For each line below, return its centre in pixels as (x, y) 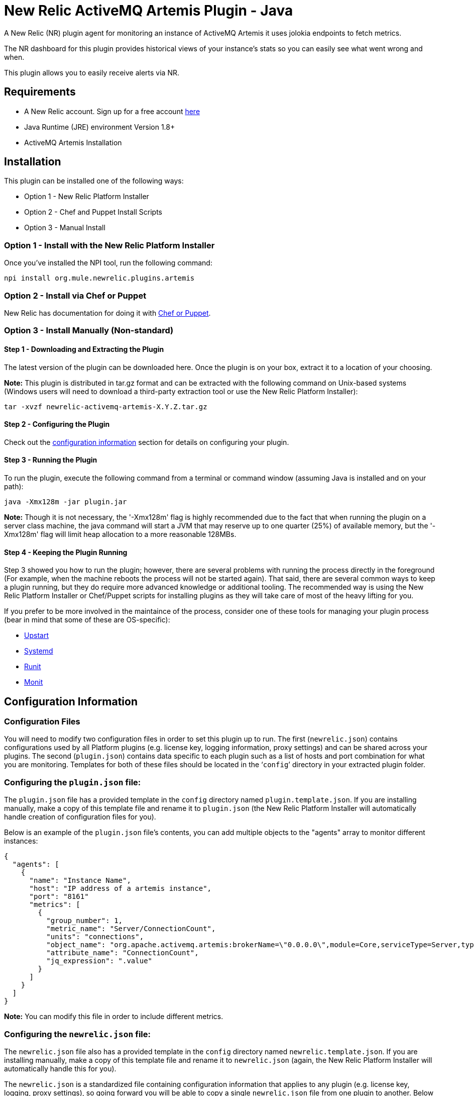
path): (14, 486)
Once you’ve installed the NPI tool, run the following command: (108, 263)
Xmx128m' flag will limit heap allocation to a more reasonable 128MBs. (120, 534)
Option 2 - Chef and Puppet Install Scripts (93, 212)
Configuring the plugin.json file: (73, 782)
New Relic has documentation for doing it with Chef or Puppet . (107, 313)
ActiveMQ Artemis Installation (73, 142)
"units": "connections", (95, 937)
